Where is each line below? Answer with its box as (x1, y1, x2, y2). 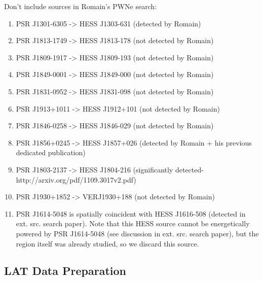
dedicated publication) (16, 147, 86, 158)
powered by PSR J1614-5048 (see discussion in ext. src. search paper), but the (16, 228, 259, 238)
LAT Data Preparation (4, 263, 126, 278)
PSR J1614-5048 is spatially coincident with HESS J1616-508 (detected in (16, 208, 246, 219)
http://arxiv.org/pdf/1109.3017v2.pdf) (16, 174, 136, 185)
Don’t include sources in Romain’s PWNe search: (4, 1, 157, 11)
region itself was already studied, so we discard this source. (16, 238, 199, 249)
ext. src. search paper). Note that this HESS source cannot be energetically (16, 218, 250, 229)
